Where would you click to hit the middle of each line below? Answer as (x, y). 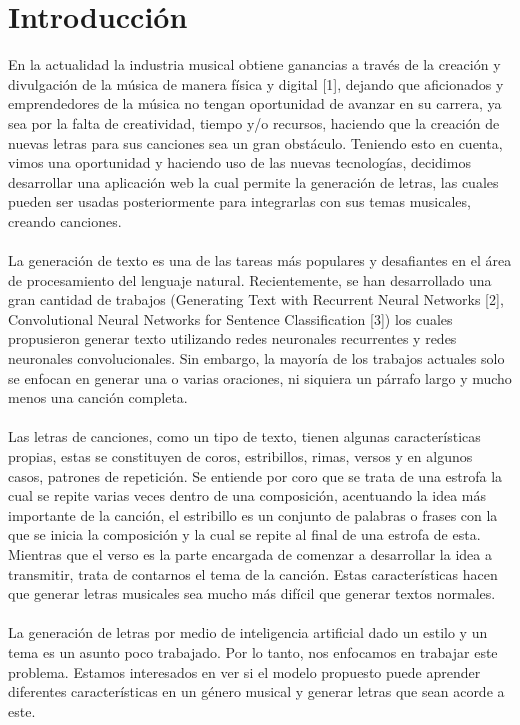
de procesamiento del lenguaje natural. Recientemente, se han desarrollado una (250, 279)
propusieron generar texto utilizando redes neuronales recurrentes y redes (232, 338)
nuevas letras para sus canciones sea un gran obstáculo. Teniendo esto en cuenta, (255, 142)
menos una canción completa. (98, 397)
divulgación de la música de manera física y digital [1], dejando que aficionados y (256, 83)
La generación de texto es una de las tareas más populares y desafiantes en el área (260, 260)
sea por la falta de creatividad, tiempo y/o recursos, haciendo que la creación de (254, 122)
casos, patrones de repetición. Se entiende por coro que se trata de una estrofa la (255, 475)
